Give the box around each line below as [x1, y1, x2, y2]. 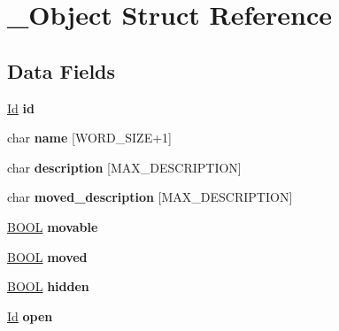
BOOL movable [7, 217, 98, 235]
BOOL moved [7, 247, 88, 266]
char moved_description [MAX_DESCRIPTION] [7, 188, 293, 206]
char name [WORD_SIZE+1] [7, 128, 172, 147]
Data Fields [7, 57, 116, 84]
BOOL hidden [7, 277, 89, 296]
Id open [7, 306, 53, 325]
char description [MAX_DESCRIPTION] [7, 158, 242, 176]
